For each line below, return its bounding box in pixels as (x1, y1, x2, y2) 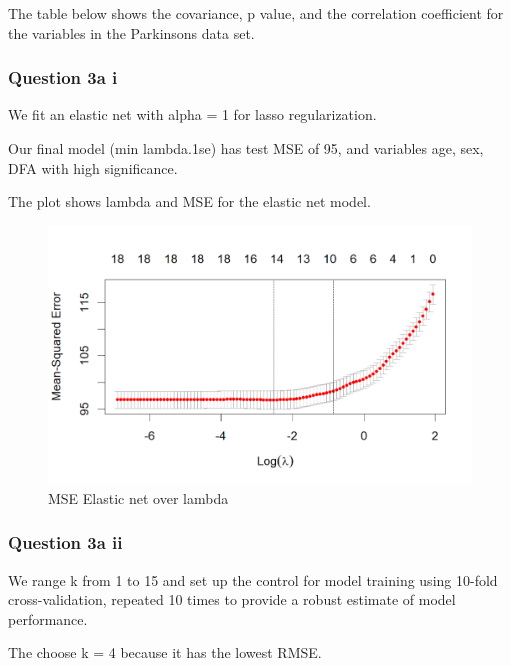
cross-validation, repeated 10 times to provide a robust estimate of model (8, 589, 456, 610)
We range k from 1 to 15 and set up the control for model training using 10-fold (8, 569, 498, 590)
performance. (8, 608, 88, 629)
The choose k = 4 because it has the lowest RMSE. (8, 642, 322, 663)
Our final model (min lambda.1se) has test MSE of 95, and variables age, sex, (8, 138, 484, 158)
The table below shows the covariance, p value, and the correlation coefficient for (8, 3, 504, 23)
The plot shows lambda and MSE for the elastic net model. (8, 191, 371, 212)
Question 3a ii (8, 530, 123, 555)
